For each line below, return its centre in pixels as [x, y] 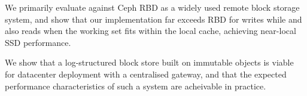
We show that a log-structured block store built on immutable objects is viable [149, 62]
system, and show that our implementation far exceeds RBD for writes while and [153, 19]
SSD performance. [38, 42]
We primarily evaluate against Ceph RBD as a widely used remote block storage [152, 7]
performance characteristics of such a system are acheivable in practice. [136, 86]
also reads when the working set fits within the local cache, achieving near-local [151, 31]
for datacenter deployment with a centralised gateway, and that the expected [146, 74]
